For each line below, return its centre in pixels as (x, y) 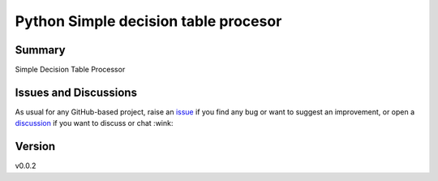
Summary (40, 50)
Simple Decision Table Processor (70, 70)
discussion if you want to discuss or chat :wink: (94, 123)
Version (35, 147)
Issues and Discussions (76, 92)
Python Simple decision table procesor (148, 21)
